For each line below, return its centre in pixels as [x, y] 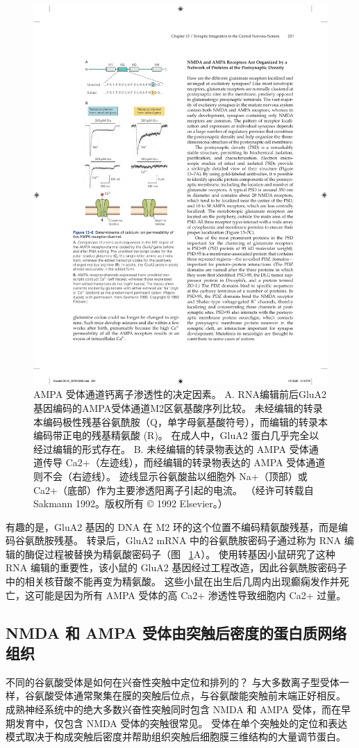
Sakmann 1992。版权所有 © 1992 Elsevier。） [131, 503]
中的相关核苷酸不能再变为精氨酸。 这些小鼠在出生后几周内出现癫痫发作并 [173, 581]
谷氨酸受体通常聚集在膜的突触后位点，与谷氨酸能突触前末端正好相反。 [185, 695]
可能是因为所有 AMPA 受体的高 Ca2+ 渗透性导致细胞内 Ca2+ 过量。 [190, 595]
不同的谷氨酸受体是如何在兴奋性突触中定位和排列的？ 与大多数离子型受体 [173, 682]
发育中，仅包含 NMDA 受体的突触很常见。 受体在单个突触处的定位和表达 [181, 723]
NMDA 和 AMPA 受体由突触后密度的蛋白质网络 [176, 632]
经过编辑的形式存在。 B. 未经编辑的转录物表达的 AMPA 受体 [171, 448]
